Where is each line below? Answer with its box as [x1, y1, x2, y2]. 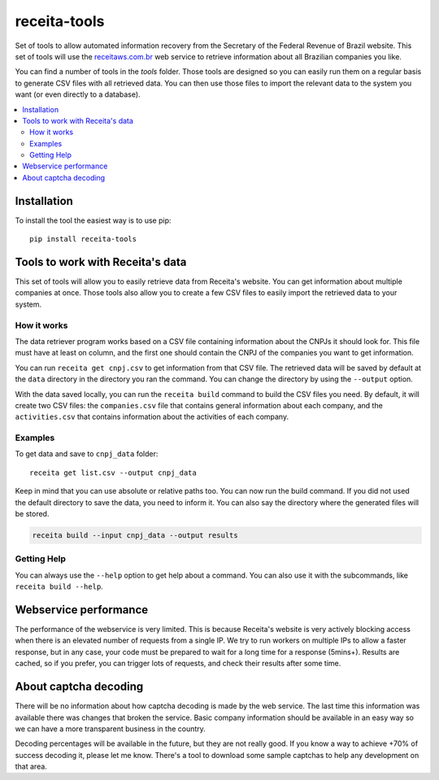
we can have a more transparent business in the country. [15, 724, 206, 734]
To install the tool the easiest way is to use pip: [15, 216, 172, 225]
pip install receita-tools [29, 234, 137, 244]
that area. [15, 761, 48, 772]
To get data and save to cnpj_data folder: [15, 449, 159, 459]
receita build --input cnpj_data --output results [32, 531, 239, 540]
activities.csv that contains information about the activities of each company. [15, 412, 289, 422]
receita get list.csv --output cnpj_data [29, 468, 197, 477]
